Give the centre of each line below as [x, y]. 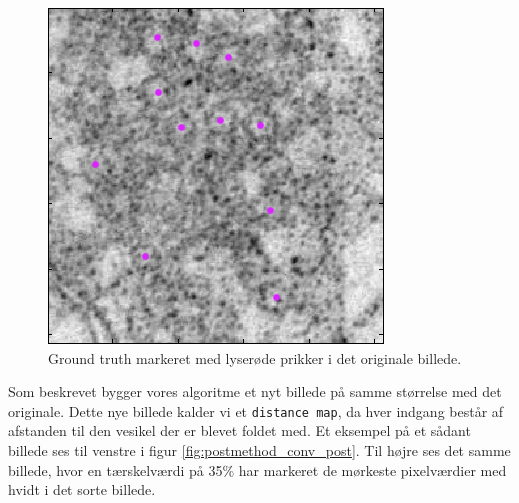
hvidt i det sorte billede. [82, 489]
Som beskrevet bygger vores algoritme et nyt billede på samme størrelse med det [255, 391]
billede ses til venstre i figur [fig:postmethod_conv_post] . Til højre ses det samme [259, 450]
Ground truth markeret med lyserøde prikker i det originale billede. [255, 357]
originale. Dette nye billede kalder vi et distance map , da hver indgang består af [256, 410]
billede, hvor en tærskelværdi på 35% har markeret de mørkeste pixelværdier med [257, 469]
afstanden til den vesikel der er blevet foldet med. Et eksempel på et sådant [239, 430]
